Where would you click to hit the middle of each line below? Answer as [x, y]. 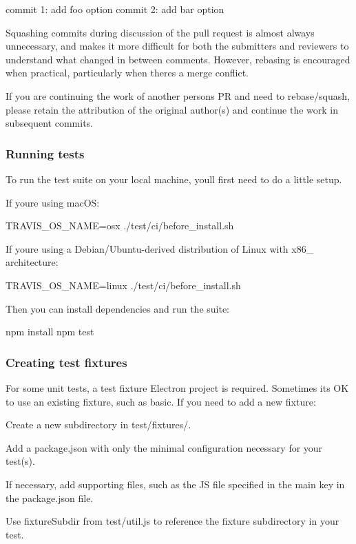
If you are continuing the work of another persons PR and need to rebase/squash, [178, 95]
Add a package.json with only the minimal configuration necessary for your [164, 447]
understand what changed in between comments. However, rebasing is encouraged [178, 59]
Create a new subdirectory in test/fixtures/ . [98, 425]
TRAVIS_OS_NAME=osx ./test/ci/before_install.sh [120, 226]
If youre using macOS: [53, 202]
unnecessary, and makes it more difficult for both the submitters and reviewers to [177, 46]
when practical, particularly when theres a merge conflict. [127, 73]
